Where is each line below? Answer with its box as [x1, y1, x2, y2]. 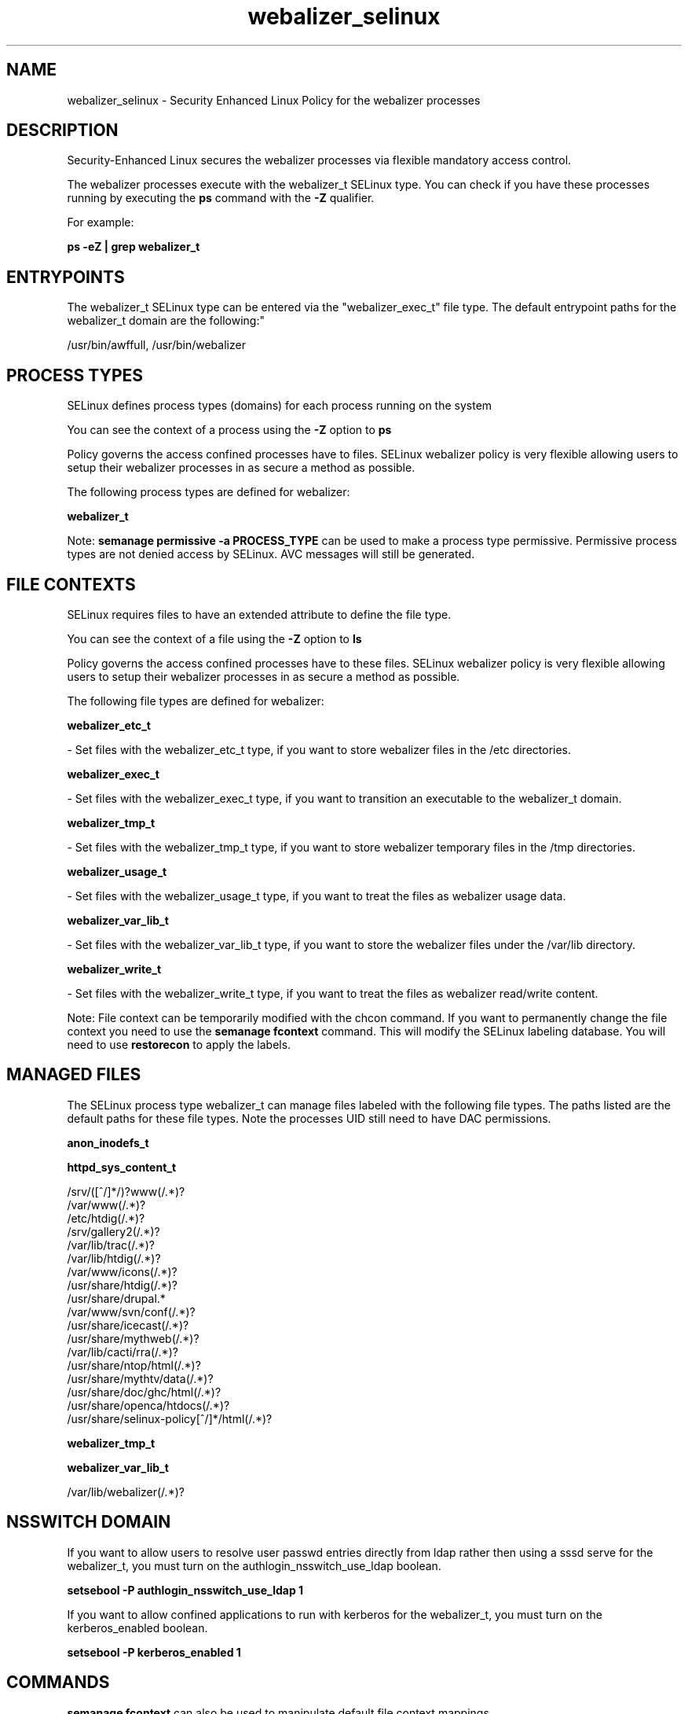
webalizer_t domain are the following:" [67, 314, 265, 328]
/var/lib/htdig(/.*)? [67, 1251, 161, 1265]
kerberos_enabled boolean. [67, 1620, 208, 1635]
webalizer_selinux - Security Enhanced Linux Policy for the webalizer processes [67, 93, 481, 107]
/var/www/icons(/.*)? [67, 1264, 177, 1278]
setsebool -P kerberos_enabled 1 [67, 1645, 241, 1659]
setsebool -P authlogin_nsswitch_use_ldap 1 [67, 1583, 304, 1597]
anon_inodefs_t [67, 1135, 149, 1149]
